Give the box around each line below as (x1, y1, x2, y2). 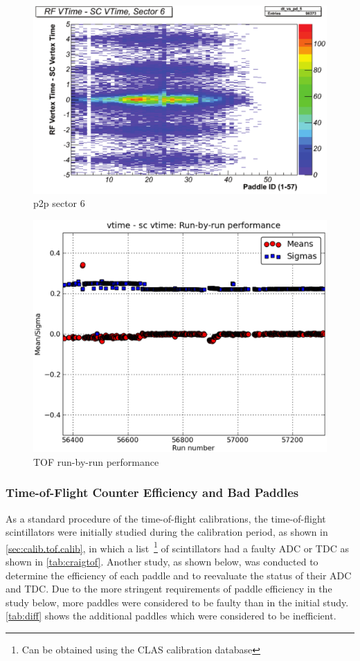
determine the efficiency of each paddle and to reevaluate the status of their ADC (6, 568, 352, 582)
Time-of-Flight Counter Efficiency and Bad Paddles (6, 484, 299, 501)
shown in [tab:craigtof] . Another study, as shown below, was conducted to (6, 554, 318, 569)
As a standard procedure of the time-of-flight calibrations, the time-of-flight (6, 511, 326, 525)
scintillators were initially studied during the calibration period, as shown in (6, 525, 328, 539)
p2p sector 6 (33, 196, 85, 210)
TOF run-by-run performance (33, 454, 159, 469)
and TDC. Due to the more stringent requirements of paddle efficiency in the (6, 581, 332, 596)
